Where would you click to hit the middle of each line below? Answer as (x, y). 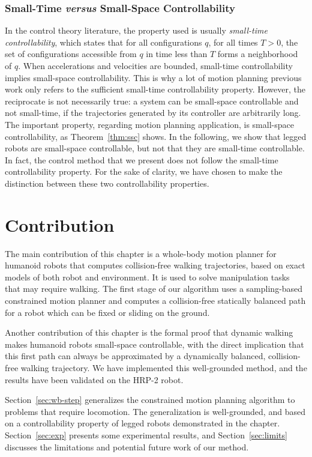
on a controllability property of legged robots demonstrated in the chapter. (142, 423)
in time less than (177, 54)
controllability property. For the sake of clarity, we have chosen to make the (144, 171)
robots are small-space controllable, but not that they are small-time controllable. (155, 148)
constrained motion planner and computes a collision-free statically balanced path (155, 301)
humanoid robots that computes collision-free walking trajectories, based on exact (155, 265)
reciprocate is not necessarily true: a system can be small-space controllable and (152, 101)
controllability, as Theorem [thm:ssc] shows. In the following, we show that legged (156, 136)
